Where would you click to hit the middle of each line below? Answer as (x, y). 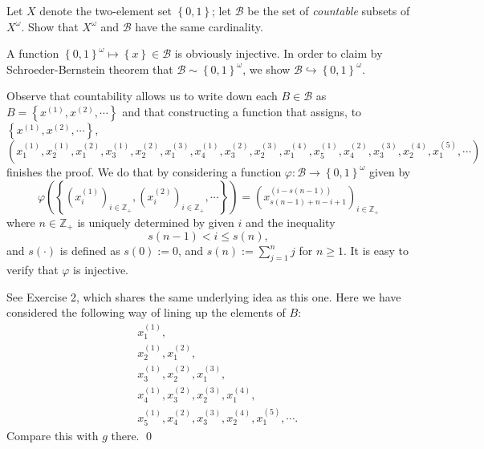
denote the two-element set (106, 10)
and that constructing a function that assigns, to (242, 111)
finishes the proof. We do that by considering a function (144, 171)
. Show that (50, 26)
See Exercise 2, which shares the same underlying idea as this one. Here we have (204, 296)
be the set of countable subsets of (329, 10)
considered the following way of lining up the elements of (146, 312)
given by (390, 171)
